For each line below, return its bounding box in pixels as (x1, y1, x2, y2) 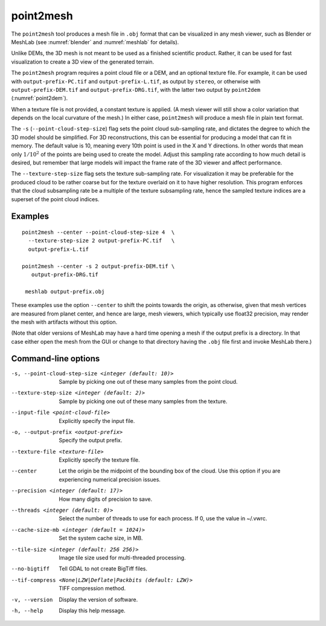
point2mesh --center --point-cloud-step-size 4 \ (22, 228, 175, 236)
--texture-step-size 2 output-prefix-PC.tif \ (28, 237, 175, 244)
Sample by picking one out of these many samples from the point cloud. (59, 378, 238, 385)
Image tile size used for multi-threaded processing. (59, 554, 187, 561)
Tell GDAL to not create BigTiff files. (59, 565, 148, 572)
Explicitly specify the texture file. (59, 456, 140, 463)
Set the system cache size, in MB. (59, 535, 143, 542)
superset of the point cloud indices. (11, 195, 100, 202)
